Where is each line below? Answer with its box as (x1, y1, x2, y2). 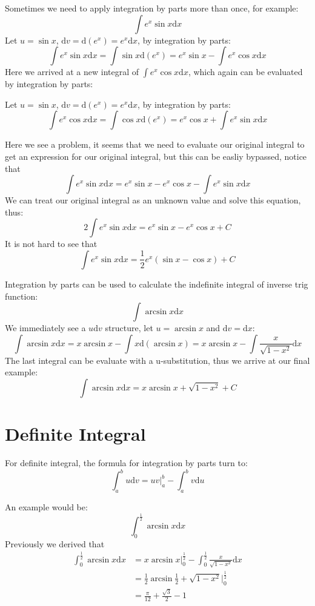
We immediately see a (5, 321, 86, 334)
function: (5, 289, 38, 302)
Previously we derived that (5, 537, 105, 550)
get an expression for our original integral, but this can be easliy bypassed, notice (5, 150, 307, 162)
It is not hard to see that (5, 237, 98, 250)
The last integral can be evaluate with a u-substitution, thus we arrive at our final (5, 354, 310, 366)
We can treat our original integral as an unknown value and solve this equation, (5, 194, 301, 206)
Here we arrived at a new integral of (5, 65, 139, 78)
